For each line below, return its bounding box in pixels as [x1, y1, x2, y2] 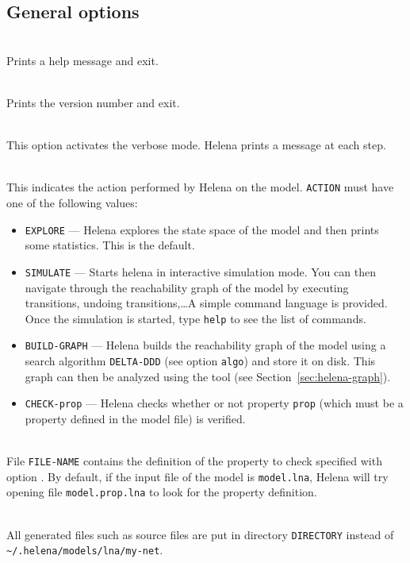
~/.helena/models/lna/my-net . [6, 542, 163, 558]
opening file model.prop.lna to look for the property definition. [6, 484, 317, 500]
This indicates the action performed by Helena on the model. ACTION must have [6, 179, 394, 195]
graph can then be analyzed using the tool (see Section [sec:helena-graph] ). [25, 368, 391, 384]
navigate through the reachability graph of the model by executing [25, 279, 349, 295]
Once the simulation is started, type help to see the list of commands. [25, 310, 366, 326]
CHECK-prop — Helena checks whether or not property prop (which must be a [25, 395, 404, 411]
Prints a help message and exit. [6, 52, 159, 68]
